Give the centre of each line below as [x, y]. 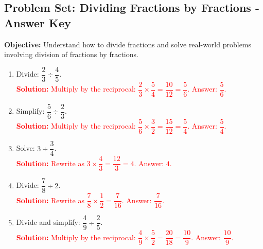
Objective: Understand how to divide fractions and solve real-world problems [128, 44]
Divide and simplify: [48, 222]
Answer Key [38, 22]
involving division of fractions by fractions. [71, 54]
